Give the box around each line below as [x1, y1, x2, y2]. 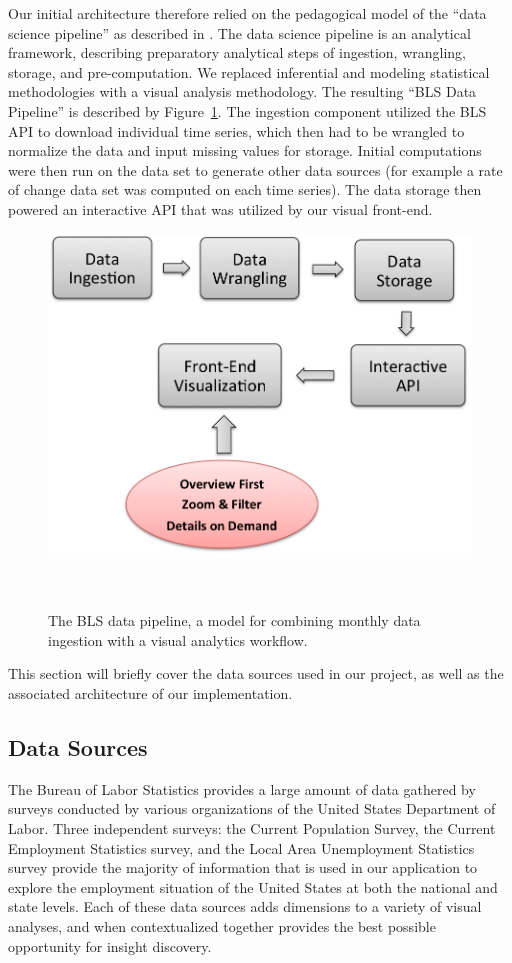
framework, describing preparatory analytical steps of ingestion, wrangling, [8, 42, 466, 63]
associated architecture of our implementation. [8, 683, 293, 704]
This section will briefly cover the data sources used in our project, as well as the [8, 663, 504, 684]
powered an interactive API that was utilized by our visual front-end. [8, 198, 433, 219]
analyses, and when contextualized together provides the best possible [8, 916, 436, 937]
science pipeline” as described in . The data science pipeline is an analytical [8, 22, 471, 43]
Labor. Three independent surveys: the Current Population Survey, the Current [8, 818, 496, 839]
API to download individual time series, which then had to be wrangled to [8, 120, 465, 141]
